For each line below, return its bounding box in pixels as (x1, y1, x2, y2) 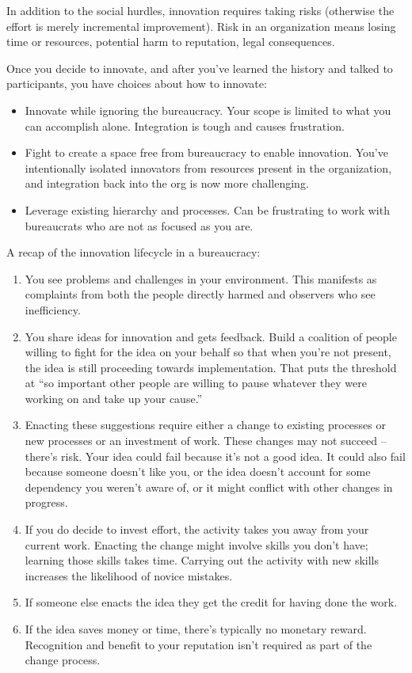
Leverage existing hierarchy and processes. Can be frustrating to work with (25, 201, 390, 218)
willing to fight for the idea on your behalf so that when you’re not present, (25, 344, 391, 360)
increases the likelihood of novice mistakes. (25, 567, 233, 584)
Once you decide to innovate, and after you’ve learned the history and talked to (6, 59, 393, 76)
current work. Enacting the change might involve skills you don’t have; (25, 536, 368, 553)
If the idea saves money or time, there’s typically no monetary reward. (25, 621, 367, 637)
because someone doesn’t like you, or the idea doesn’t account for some (25, 463, 371, 480)
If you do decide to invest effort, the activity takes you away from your (25, 521, 369, 538)
